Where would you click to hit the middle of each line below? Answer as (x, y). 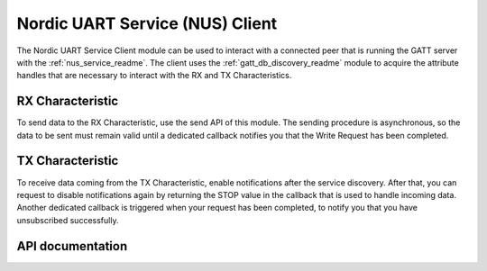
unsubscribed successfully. (68, 220)
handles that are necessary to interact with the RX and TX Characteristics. (154, 76)
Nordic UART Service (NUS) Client (147, 23)
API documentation (72, 246)
